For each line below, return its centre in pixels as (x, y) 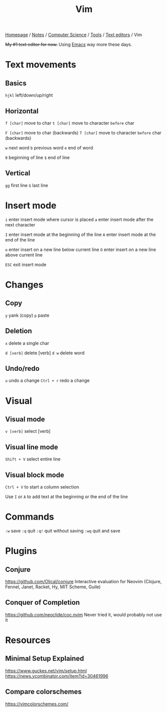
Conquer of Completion (42, 603)
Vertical (18, 173)
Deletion (19, 331)
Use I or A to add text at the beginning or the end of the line (67, 497)
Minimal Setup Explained (44, 659)
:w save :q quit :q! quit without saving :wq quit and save (63, 531)
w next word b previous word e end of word (49, 148)
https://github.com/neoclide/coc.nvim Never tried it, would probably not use (83, 614)
